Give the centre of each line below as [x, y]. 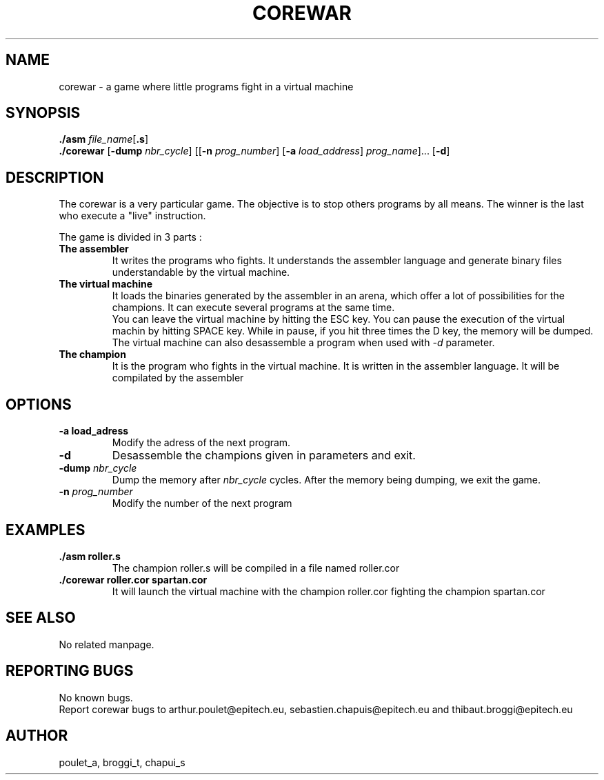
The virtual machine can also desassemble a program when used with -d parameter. [303, 343]
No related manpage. [107, 644]
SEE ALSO [41, 618]
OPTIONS [39, 404]
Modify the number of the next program [202, 503]
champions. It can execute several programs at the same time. [253, 308]
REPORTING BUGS [70, 671]
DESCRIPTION [55, 177]
